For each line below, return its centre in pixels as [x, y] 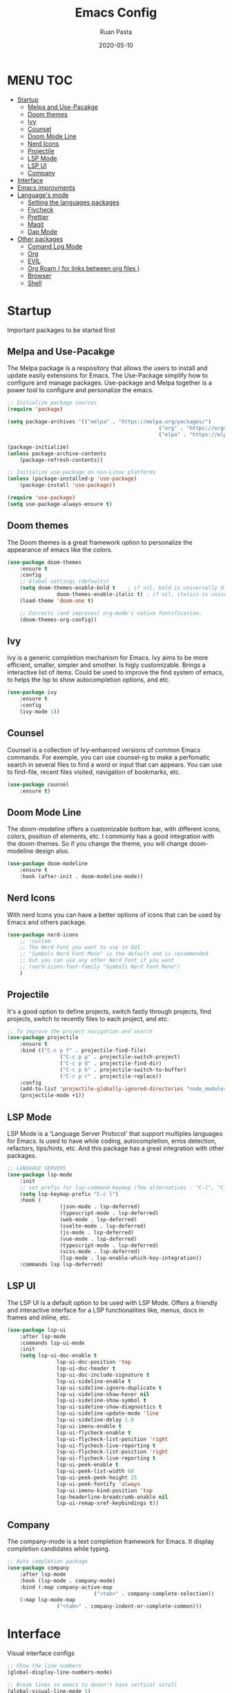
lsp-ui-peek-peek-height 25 [97, 1478]
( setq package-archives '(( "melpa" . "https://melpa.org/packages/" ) [109, 422]
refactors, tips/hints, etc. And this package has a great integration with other [116, 1148]
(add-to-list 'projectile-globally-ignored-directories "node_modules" [125, 1089]
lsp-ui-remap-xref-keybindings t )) [107, 1503]
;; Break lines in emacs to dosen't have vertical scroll [92, 1685]
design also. [52, 851]
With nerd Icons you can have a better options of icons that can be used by [114, 915]
